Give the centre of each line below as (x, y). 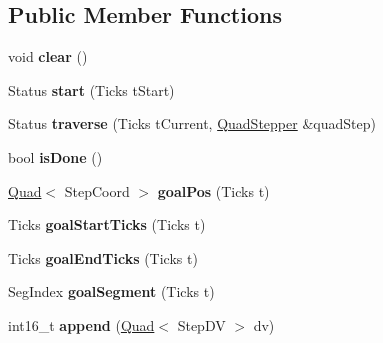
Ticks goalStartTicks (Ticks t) (107, 224)
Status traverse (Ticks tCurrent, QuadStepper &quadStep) (192, 123)
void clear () (48, 56)
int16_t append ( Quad (81, 324)
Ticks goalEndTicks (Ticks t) (103, 257)
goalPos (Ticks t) (213, 190)
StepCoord (97, 190)
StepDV (201, 324)
